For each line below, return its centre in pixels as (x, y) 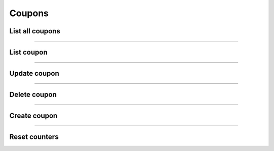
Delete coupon (33, 95)
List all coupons (35, 31)
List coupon (28, 52)
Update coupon (34, 73)
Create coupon (33, 116)
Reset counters (34, 137)
